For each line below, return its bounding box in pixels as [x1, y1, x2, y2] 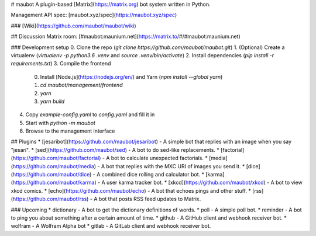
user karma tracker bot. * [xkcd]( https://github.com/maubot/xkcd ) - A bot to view [106, 179, 303, 186]
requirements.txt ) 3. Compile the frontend [11, 60, 111, 67]
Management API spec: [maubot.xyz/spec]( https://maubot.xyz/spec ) [11, 12, 177, 19]
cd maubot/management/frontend [40, 82, 123, 89]
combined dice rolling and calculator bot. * [101, 171, 205, 178]
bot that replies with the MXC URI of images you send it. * [106, 162, 245, 169]
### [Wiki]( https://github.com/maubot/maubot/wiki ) [11, 22, 137, 29]
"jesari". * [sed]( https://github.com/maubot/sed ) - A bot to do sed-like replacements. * [11, 146, 219, 153]
